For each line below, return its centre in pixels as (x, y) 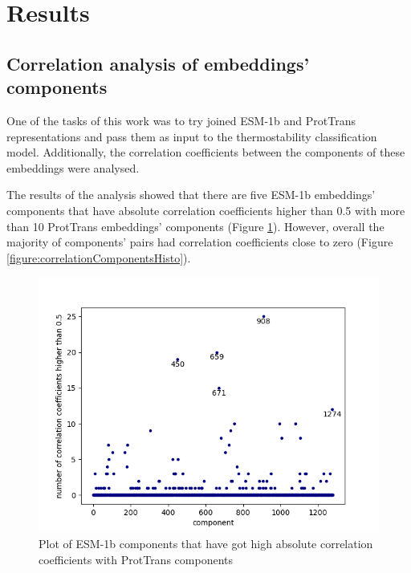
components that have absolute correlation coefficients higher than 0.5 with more (206, 210)
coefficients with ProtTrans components (136, 559)
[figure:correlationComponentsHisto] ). (99, 257)
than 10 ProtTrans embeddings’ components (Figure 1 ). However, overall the (195, 226)
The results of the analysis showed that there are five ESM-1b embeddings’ (191, 195)
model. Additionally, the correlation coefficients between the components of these (206, 152)
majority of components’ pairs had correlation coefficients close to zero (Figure (200, 242)
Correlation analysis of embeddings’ (158, 63)
